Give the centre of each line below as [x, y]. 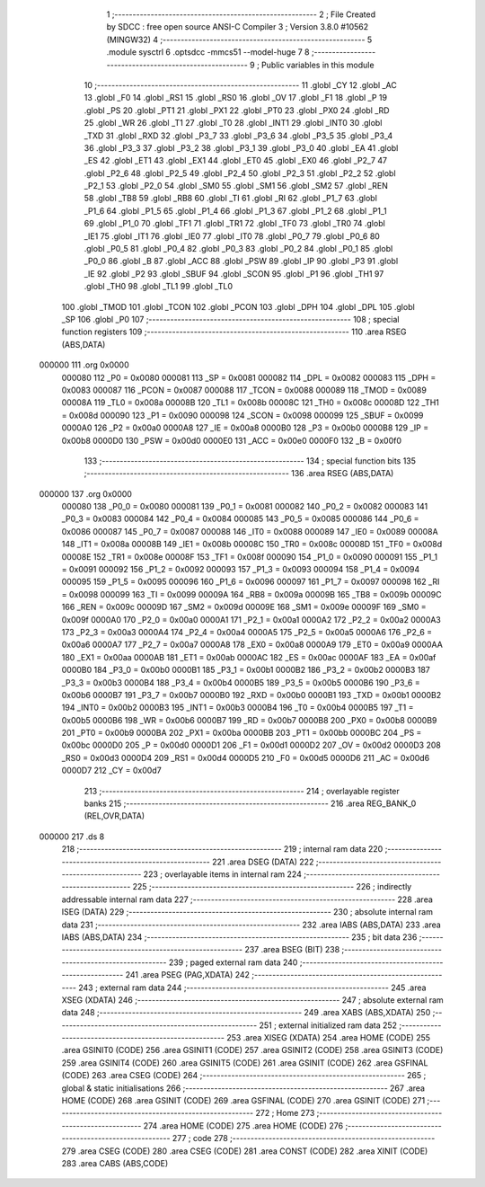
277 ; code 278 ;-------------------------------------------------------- [304, 1138]
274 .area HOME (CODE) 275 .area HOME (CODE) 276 [243, 1125]
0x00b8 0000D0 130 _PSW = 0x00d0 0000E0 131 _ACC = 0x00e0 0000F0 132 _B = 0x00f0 [232, 440]
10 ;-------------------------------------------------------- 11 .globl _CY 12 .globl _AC [240, 84]
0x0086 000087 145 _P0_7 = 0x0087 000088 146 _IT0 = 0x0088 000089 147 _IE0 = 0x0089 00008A [250, 531]
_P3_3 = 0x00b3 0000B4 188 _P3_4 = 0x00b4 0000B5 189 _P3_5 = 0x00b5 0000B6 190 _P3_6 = [241, 682]
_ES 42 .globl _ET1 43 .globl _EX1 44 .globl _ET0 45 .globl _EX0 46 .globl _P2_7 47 [236, 161]
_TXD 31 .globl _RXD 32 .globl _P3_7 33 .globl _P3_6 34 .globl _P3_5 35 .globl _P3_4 [238, 136]
